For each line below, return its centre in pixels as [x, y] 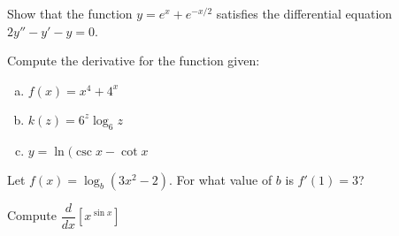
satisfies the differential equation [304, 13]
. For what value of [221, 179]
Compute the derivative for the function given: [134, 61]
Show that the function [70, 13]
